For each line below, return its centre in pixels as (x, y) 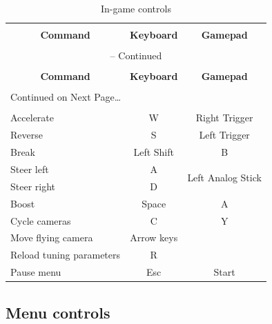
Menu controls (58, 312)
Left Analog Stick (224, 178)
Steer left (30, 169)
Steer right (33, 186)
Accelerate (32, 118)
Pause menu (36, 272)
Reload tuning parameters (66, 255)
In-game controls (136, 8)
